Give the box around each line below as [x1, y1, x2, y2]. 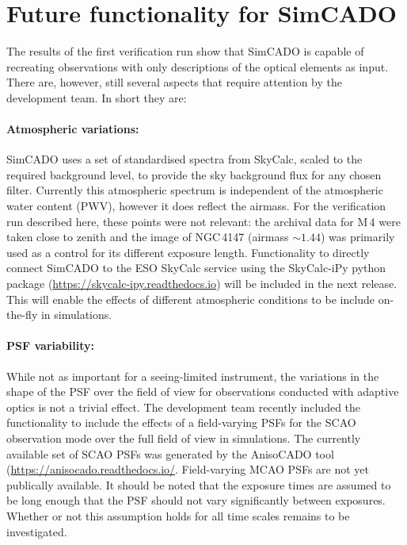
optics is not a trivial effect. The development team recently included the [6, 398, 361, 415]
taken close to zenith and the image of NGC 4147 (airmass [6, 228, 289, 245]
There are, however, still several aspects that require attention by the [6, 74, 343, 90]
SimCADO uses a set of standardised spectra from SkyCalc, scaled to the [6, 151, 363, 167]
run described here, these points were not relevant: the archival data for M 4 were [6, 213, 401, 229]
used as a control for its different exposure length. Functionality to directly [6, 244, 370, 260]
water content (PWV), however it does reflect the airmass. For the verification [6, 198, 386, 214]
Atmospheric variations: [6, 121, 139, 137]
